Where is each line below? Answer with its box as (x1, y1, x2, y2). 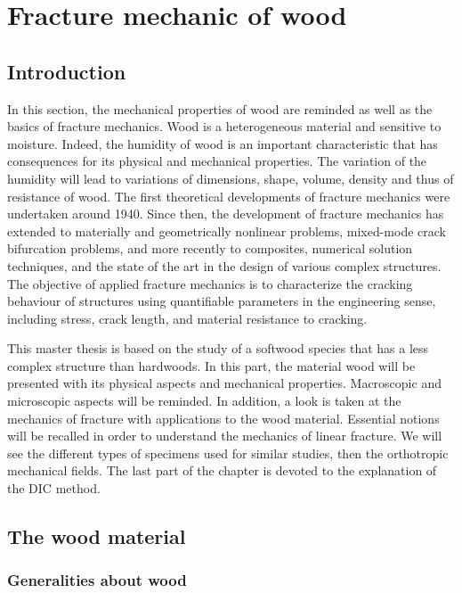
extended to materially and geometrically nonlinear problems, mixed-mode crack (7, 221, 446, 240)
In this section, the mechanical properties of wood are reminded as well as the (7, 99, 433, 118)
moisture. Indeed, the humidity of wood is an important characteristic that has (7, 134, 438, 152)
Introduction (7, 57, 126, 85)
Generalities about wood (7, 569, 187, 591)
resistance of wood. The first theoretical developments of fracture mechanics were (7, 186, 450, 205)
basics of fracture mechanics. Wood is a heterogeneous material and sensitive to (7, 117, 442, 136)
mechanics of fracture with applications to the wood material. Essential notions (7, 408, 440, 427)
